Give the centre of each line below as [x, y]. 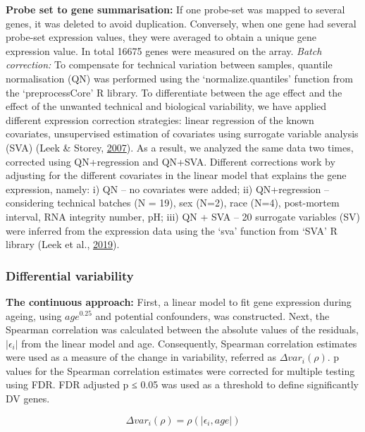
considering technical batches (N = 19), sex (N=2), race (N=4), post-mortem [173, 203]
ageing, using [34, 315]
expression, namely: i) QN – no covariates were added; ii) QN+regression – [168, 189]
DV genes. [28, 399]
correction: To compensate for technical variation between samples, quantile [169, 64]
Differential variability [70, 275]
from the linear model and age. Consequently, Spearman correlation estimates [189, 343]
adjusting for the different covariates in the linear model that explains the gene [176, 175]
